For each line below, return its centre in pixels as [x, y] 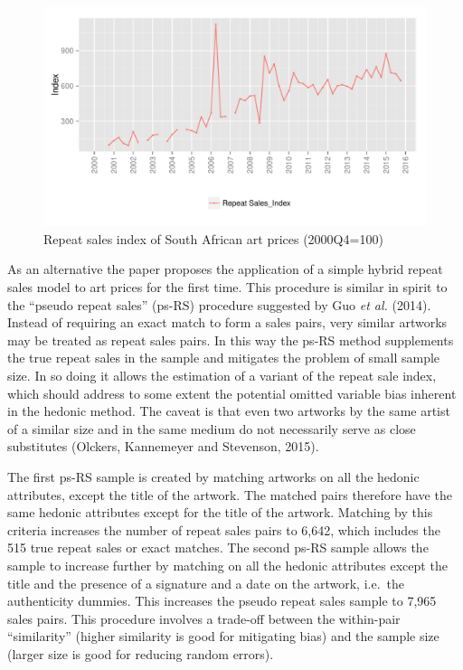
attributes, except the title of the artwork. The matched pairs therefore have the [230, 494]
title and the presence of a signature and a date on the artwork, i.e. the [206, 583]
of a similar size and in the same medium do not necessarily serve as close [212, 428]
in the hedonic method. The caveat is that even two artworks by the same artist [229, 411]
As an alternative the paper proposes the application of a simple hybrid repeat [225, 269]
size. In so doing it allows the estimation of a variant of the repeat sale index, [222, 375]
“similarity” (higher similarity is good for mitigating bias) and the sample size [223, 636]
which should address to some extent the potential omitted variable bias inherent [232, 393]
